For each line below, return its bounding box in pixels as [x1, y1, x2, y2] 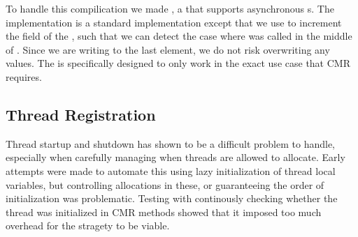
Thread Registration [6, 103, 156, 125]
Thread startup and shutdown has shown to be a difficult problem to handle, [6, 136, 336, 151]
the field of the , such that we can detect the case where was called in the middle [6, 29, 352, 43]
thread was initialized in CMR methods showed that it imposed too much [6, 204, 322, 219]
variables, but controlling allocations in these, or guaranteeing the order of [6, 177, 324, 192]
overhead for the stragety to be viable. [6, 218, 170, 233]
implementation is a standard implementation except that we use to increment [6, 15, 342, 29]
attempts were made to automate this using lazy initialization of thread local [6, 163, 336, 178]
